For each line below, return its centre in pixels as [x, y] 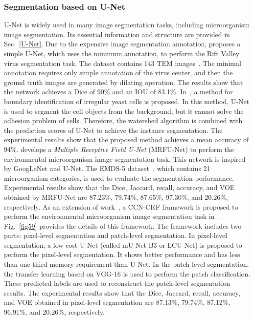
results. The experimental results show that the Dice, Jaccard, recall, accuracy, [122, 292]
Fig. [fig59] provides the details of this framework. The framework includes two [123, 225]
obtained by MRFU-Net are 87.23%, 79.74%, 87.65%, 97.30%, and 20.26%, [116, 197]
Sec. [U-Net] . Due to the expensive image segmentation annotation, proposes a [122, 44]
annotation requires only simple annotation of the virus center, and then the [118, 73]
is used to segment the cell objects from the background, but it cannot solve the [124, 111]
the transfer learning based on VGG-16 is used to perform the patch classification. [127, 273]
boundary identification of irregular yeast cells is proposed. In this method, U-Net [127, 101]
